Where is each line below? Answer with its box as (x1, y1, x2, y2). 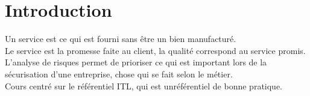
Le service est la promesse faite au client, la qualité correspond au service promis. (5, 44, 306, 56)
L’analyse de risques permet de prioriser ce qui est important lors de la (5, 56, 267, 68)
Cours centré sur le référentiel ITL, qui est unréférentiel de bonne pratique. (5, 79, 283, 92)
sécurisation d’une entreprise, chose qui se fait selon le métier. (5, 67, 233, 80)
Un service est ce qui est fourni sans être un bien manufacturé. (5, 32, 236, 45)
